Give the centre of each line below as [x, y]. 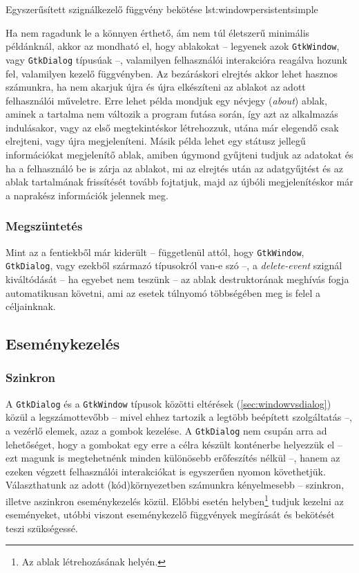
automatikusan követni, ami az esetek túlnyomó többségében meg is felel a [163, 292]
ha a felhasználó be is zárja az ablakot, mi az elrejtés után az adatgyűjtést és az [174, 168]
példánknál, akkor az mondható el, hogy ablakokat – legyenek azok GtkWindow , [173, 46]
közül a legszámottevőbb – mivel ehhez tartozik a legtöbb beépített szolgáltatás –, [179, 417]
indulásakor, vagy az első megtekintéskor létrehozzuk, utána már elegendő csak [172, 127]
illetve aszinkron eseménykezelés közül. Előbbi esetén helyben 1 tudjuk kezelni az [175, 500]
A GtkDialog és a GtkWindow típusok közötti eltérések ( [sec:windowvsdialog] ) [168, 403]
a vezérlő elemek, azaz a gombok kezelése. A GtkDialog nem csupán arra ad [166, 430]
